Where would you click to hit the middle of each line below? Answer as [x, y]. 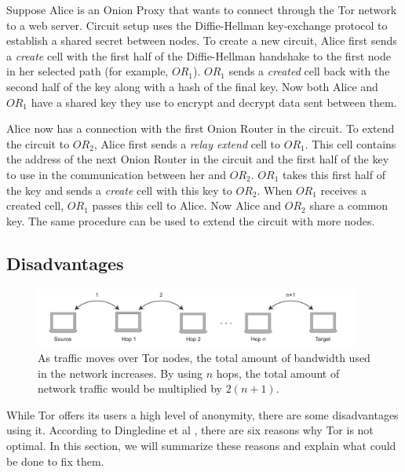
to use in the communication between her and [117, 174]
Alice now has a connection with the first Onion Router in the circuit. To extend [201, 128]
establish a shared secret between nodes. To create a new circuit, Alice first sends [202, 40]
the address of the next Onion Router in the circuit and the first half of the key [198, 159]
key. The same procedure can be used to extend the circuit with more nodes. [191, 220]
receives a [344, 190]
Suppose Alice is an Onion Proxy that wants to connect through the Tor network [202, 9]
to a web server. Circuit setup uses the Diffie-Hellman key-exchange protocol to [197, 25]
